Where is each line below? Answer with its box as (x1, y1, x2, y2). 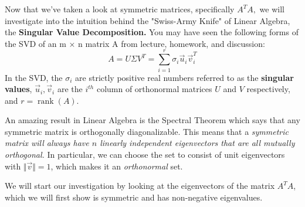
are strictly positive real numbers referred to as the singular (75, 71, 294, 83)
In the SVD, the (5, 71, 63, 83)
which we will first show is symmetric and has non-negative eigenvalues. (5, 191, 263, 203)
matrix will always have (5, 137, 89, 149)
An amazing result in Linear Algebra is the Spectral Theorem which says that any (5, 114, 300, 126)
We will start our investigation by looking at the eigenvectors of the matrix (5, 179, 275, 192)
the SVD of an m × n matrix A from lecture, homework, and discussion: (5, 37, 265, 49)
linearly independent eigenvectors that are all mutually (100, 137, 295, 149)
